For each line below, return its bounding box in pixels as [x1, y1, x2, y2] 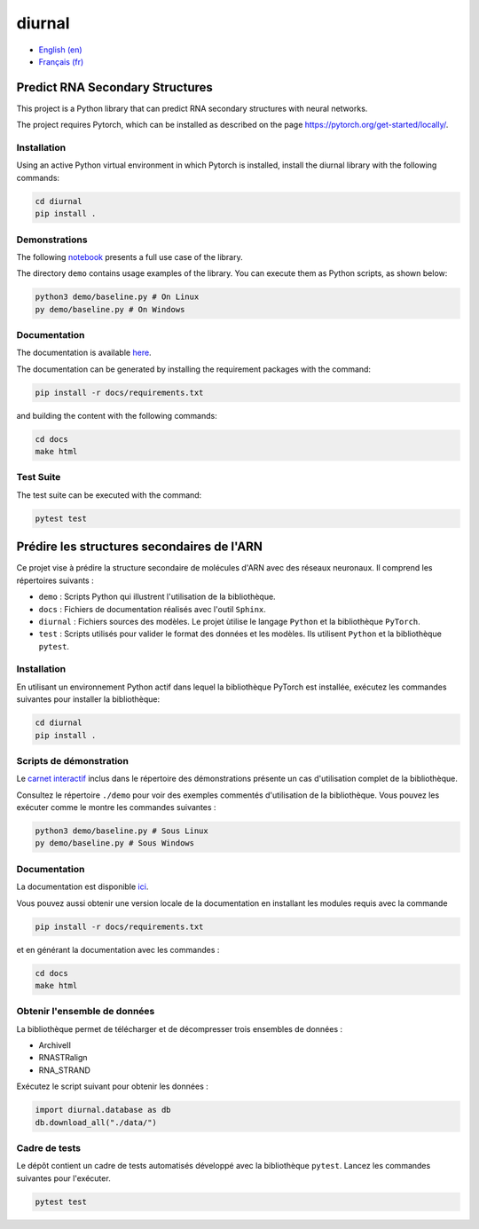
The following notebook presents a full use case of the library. [16, 251, 243, 262]
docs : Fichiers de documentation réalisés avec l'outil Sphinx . [38, 603, 266, 614]
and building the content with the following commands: [16, 410, 217, 421]
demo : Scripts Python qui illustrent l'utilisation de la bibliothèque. [38, 591, 276, 603]
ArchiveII [38, 1040, 71, 1051]
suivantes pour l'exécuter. [16, 1172, 111, 1184]
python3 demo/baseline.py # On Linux [35, 292, 200, 302]
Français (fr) [38, 56, 84, 67]
